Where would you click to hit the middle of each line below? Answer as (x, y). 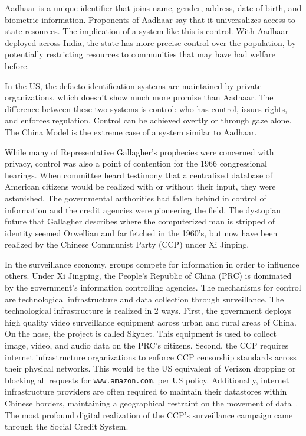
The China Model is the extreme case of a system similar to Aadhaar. (131, 131)
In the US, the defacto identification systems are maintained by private (133, 85)
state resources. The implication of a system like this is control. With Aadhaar (147, 31)
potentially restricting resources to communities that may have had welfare (140, 54)
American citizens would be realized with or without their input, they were (140, 186)
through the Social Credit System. (67, 426)
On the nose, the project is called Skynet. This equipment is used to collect (141, 333)
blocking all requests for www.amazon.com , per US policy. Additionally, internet (147, 380)
